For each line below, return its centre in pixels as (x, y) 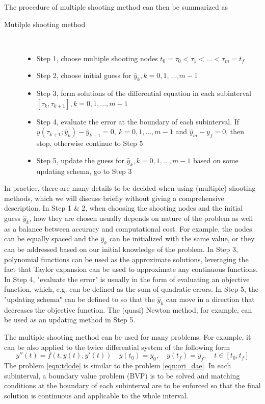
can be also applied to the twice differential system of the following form (117, 347)
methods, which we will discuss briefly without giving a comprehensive (114, 198)
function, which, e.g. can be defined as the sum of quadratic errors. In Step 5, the (131, 289)
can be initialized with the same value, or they (182, 238)
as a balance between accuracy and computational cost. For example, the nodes (128, 228)
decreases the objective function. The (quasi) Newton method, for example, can (128, 309)
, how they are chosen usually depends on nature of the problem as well (141, 218)
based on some (216, 160)
